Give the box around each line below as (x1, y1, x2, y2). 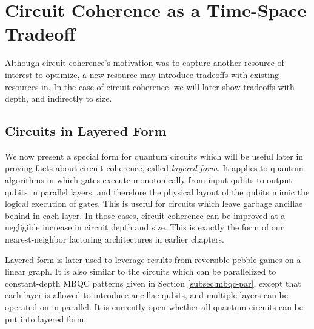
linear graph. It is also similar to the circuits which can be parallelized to (5, 265, 276, 278)
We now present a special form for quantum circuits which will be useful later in (5, 149, 304, 162)
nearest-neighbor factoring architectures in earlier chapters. (5, 233, 224, 246)
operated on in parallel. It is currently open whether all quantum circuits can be (5, 301, 303, 313)
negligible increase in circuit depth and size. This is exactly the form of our (5, 221, 284, 233)
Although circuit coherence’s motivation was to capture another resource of (5, 56, 284, 69)
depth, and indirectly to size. (5, 92, 112, 105)
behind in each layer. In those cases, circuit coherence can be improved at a (5, 209, 286, 221)
